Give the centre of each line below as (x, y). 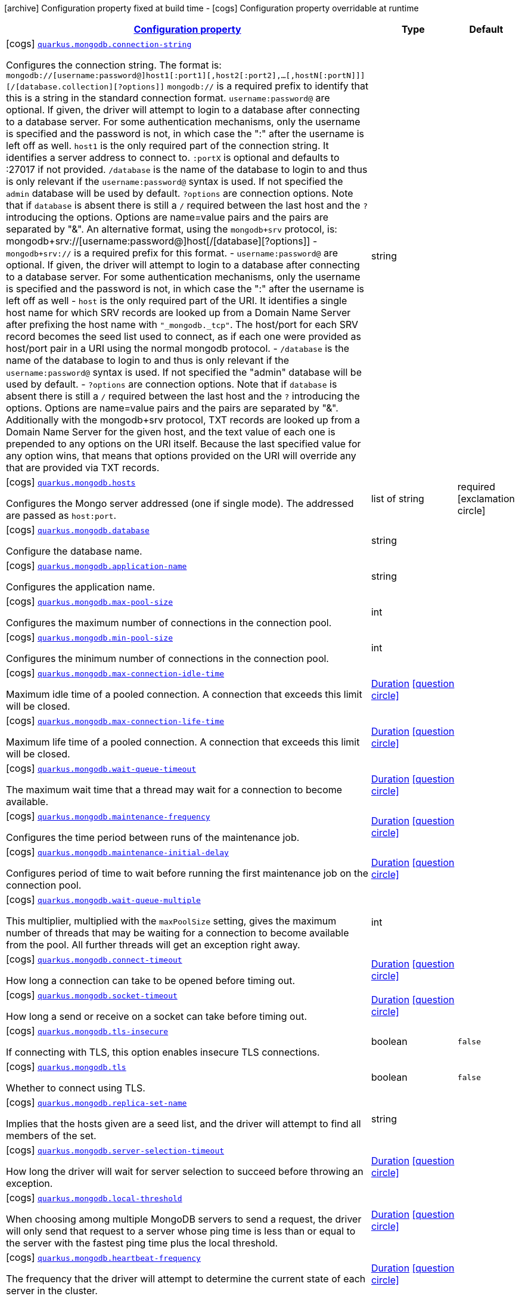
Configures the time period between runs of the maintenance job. (153, 837)
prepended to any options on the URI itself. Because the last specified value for (184, 444)
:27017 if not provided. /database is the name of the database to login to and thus (187, 169)
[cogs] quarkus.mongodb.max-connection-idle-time (115, 673)
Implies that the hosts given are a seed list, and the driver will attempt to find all (184, 1124)
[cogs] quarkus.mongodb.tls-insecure (87, 1031)
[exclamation (486, 499)
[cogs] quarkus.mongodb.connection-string (99, 44)
